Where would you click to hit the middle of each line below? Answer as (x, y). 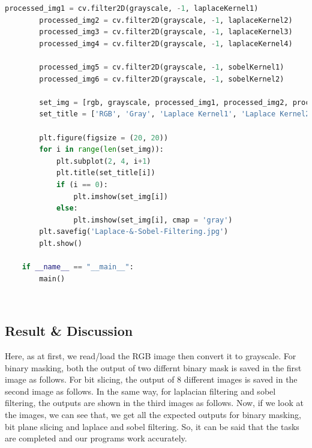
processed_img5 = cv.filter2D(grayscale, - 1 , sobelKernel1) (162, 67)
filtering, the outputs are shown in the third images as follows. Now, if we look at (154, 403)
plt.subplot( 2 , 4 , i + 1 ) (103, 161)
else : (67, 208)
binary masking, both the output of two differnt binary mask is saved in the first (153, 367)
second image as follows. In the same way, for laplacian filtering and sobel (140, 391)
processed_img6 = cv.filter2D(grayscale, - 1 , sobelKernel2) (162, 79)
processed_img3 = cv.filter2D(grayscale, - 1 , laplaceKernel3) (166, 32)
